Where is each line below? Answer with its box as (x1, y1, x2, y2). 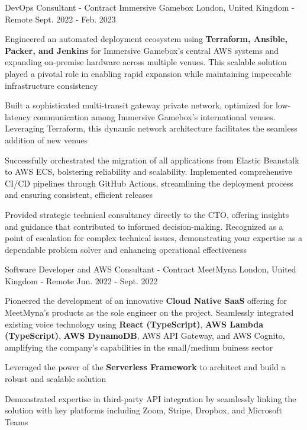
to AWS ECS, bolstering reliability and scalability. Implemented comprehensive (5, 165, 292, 178)
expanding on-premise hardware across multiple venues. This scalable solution (5, 56, 287, 68)
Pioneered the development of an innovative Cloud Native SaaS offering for (5, 294, 287, 307)
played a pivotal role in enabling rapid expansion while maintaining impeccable (5, 67, 292, 79)
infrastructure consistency (5, 79, 98, 91)
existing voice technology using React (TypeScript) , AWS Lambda (5, 317, 263, 330)
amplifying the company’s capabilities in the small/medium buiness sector (5, 341, 273, 353)
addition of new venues (5, 133, 88, 146)
